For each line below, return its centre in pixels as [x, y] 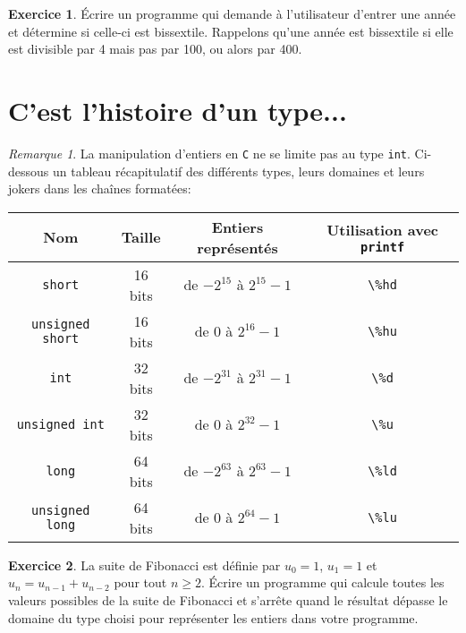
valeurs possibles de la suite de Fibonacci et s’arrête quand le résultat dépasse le [228, 599]
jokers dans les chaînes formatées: [100, 188]
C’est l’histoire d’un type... [178, 110]
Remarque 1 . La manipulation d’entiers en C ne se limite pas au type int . [209, 153]
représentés [237, 247]
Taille [141, 237]
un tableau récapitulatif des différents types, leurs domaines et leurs [238, 171]
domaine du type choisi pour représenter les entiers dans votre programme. [213, 617]
